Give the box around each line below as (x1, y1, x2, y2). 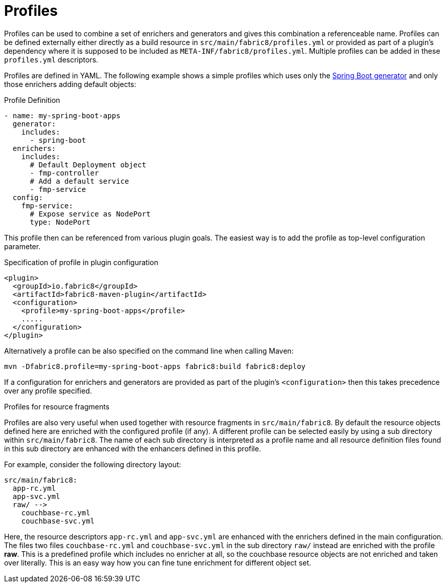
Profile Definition (4, 95, 60, 104)
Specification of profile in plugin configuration (4, 257, 158, 267)
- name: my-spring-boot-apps (4, 111, 121, 120)
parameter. (4, 242, 41, 251)
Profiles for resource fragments (4, 402, 110, 411)
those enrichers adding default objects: (4, 79, 136, 89)
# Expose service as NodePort (30, 209, 151, 218)
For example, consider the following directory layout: (4, 460, 181, 469)
